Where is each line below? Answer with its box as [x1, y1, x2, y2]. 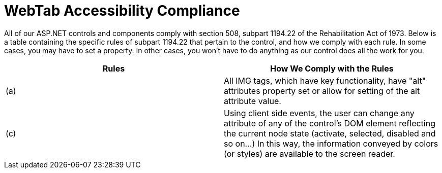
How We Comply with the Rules [270, 63, 394, 74]
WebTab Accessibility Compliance [4, 2, 240, 19]
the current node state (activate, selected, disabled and [224, 128, 436, 139]
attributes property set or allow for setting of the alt [224, 85, 420, 96]
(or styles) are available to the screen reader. [224, 148, 395, 159]
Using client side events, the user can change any [224, 108, 415, 118]
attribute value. [224, 95, 281, 106]
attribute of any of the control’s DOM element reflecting [224, 118, 435, 128]
